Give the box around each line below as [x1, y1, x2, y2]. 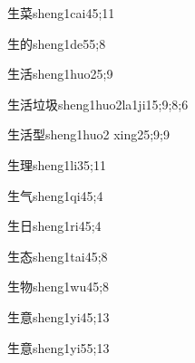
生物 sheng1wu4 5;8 [7, 277, 110, 296]
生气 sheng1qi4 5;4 [7, 186, 103, 205]
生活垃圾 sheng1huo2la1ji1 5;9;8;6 [7, 94, 189, 113]
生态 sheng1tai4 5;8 [7, 246, 108, 265]
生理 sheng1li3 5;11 [7, 155, 106, 174]
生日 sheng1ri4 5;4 [7, 216, 102, 235]
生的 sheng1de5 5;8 [7, 33, 106, 53]
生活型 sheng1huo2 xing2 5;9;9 [7, 125, 171, 144]
